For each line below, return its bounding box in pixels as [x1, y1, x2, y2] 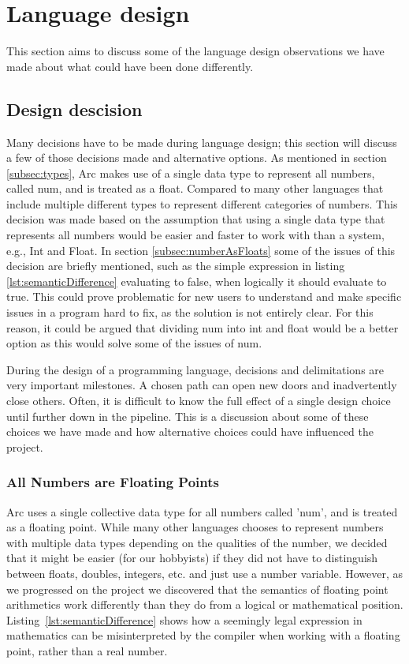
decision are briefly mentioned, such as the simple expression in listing [6, 257, 345, 274]
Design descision [6, 96, 143, 121]
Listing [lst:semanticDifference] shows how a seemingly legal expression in [6, 611, 363, 628]
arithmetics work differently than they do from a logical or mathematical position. [6, 596, 403, 613]
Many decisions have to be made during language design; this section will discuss [6, 133, 397, 150]
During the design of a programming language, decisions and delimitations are [6, 361, 385, 377]
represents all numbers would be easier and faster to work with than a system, [6, 227, 385, 243]
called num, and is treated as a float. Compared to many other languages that [6, 180, 384, 197]
